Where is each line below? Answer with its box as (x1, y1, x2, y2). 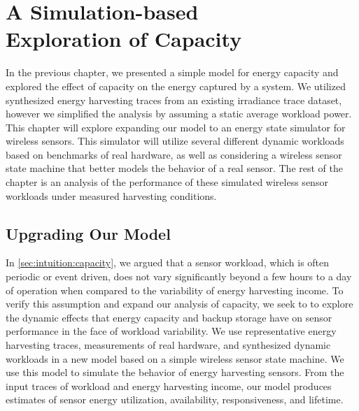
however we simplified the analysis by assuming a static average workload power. (6, 106, 352, 121)
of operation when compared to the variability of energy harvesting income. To (6, 282, 344, 297)
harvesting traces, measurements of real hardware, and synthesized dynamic (6, 338, 331, 352)
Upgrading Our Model (6, 222, 171, 244)
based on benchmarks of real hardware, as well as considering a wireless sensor (6, 147, 342, 161)
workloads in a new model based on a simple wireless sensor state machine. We (6, 351, 344, 366)
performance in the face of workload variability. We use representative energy (6, 324, 337, 338)
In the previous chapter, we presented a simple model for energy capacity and (6, 65, 339, 80)
